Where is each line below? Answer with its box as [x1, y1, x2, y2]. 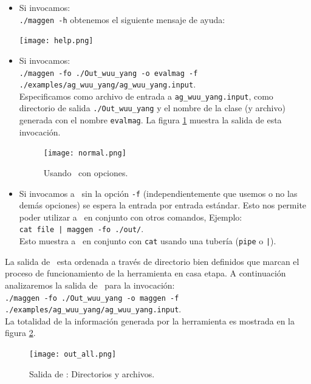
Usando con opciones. [43, 166, 128, 179]
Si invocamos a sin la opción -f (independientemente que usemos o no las [19, 187, 298, 199]
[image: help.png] [19, 36, 94, 46]
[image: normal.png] [43, 149, 126, 158]
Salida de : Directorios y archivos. [29, 367, 155, 380]
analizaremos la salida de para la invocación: [5, 278, 175, 291]
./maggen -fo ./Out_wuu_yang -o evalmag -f [19, 69, 198, 78]
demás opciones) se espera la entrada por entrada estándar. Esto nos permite [19, 199, 307, 211]
